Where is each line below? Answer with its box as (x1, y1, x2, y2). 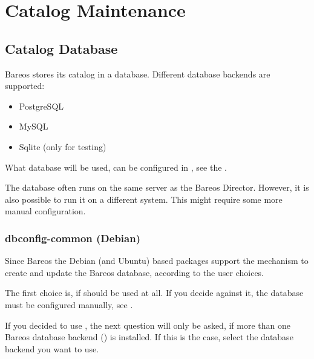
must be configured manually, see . (5, 298, 133, 311)
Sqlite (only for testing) (19, 140, 106, 153)
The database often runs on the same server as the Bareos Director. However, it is (5, 181, 309, 194)
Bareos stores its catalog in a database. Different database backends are (5, 67, 270, 80)
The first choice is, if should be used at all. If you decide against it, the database (5, 286, 304, 299)
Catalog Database (5, 39, 118, 58)
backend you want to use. (5, 342, 99, 355)
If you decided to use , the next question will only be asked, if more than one (5, 318, 290, 331)
